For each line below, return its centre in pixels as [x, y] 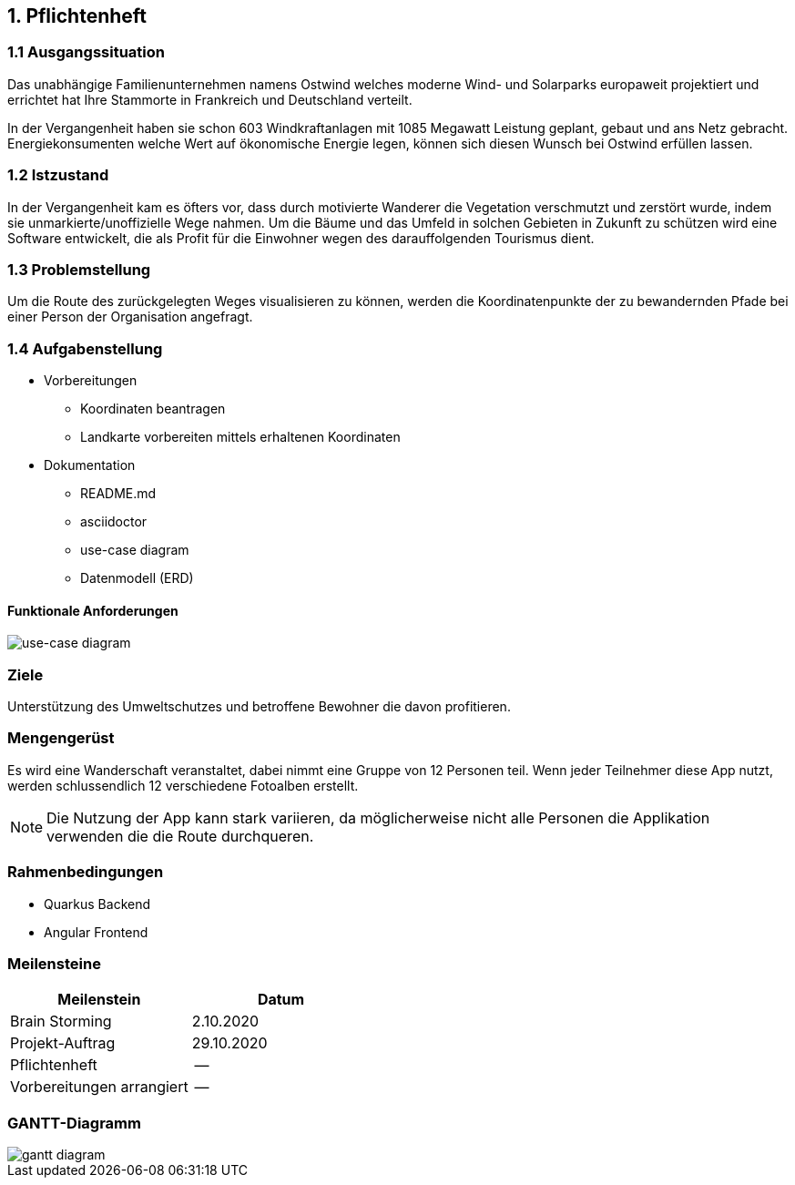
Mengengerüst [61, 738]
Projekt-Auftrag [63, 1043]
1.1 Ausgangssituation [86, 52]
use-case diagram [135, 550]
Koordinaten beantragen [153, 409]
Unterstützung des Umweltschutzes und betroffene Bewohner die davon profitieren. [259, 707]
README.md [118, 494]
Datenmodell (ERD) [137, 578]
